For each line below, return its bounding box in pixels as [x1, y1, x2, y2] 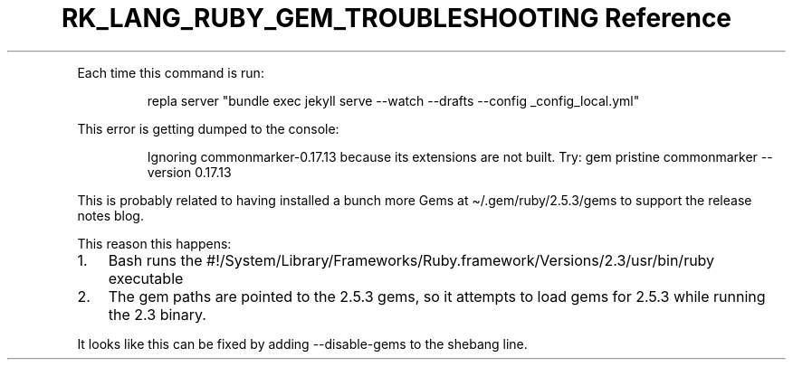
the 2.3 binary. [108, 305, 206, 324]
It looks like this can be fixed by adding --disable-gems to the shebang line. [77, 335, 528, 352]
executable [108, 268, 184, 287]
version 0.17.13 [147, 164, 232, 180]
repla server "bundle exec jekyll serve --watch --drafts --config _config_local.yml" [147, 92, 640, 108]
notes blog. [77, 207, 144, 223]
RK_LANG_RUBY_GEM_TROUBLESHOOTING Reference [61, 3, 732, 33]
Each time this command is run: [77, 64, 264, 80]
